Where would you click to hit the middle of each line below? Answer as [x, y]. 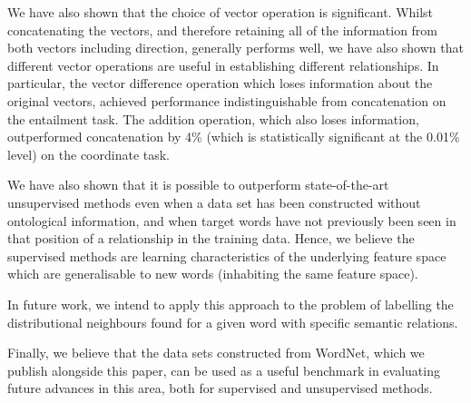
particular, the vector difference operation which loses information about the [220, 83]
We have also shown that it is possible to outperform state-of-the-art [198, 185]
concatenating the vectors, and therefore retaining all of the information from [223, 29]
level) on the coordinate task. [89, 154]
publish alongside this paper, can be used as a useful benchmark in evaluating [224, 370]
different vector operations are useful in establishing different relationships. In [223, 65]
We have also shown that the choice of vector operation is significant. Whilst [221, 12]
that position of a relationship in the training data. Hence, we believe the [211, 238]
